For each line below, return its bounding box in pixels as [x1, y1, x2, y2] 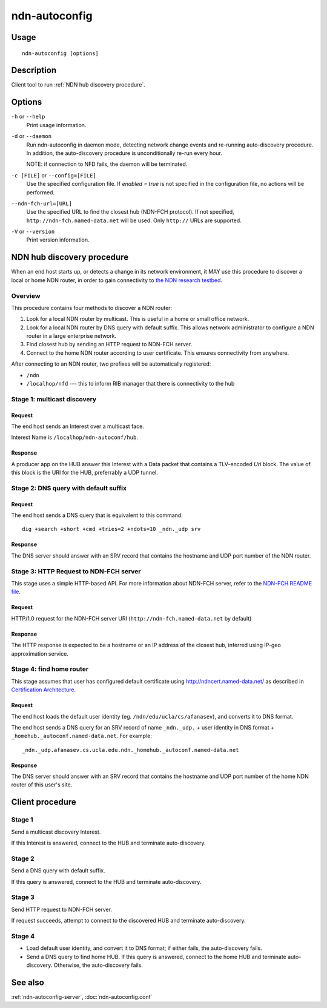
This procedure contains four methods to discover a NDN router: [11, 304, 173, 311]
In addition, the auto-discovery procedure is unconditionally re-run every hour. [26, 149, 222, 157]
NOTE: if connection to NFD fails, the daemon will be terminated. [26, 160, 188, 168]
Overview [11, 291, 41, 300]
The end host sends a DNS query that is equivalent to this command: [11, 512, 183, 519]
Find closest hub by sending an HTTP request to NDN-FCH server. [26, 341, 193, 348]
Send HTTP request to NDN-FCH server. [11, 906, 112, 913]
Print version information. [26, 236, 90, 243]
